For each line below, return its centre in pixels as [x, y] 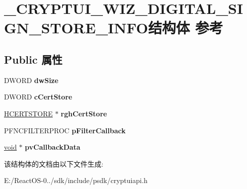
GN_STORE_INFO [76, 28]
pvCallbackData [53, 147]
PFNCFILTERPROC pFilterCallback [65, 130]
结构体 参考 [185, 28]
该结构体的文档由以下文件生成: [54, 163]
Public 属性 [33, 59]
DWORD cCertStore [38, 97]
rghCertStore [84, 113]
